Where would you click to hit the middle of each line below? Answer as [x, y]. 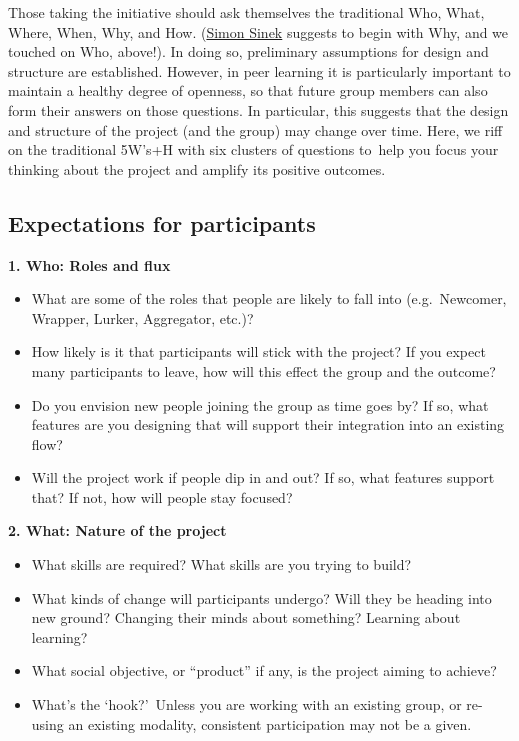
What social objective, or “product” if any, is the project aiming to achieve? [264, 670]
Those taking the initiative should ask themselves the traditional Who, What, [246, 12]
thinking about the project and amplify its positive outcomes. [197, 168]
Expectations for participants [162, 222]
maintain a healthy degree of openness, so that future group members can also [248, 90]
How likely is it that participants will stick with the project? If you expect [258, 351]
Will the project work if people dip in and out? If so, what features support [263, 477]
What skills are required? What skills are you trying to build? [221, 564]
